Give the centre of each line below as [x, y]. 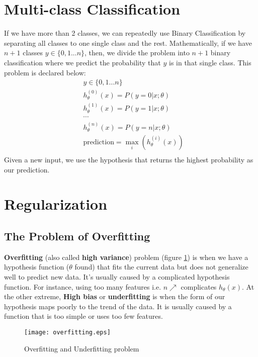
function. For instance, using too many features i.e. [83, 286]
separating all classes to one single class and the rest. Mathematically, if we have [128, 42]
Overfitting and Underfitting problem [82, 348]
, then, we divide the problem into [137, 53]
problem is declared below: [45, 72]
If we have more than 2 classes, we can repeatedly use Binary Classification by [125, 33]
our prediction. [27, 169]
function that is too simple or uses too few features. [83, 316]
